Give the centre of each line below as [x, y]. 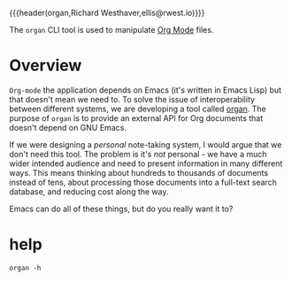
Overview [46, 66]
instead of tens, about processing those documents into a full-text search [143, 182]
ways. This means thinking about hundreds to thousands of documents [138, 172]
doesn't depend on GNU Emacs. [68, 127]
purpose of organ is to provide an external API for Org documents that [136, 118]
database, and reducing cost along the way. [89, 191]
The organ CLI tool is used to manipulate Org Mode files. [111, 30]
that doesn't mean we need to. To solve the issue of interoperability [132, 99]
